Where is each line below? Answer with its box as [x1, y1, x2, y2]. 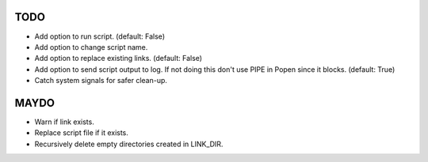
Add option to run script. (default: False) [34, 32, 166, 41]
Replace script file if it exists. [34, 128, 128, 138]
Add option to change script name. [34, 42, 148, 51]
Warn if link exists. [34, 117, 94, 126]
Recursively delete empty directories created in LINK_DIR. [34, 139, 224, 149]
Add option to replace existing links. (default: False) [34, 54, 202, 63]
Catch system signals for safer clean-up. [34, 76, 168, 85]
